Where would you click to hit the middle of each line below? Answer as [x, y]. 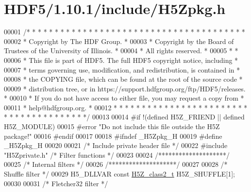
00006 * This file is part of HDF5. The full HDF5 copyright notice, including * [121, 60]
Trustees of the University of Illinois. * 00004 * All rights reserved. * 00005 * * [121, 51]
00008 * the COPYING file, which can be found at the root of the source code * [123, 79]
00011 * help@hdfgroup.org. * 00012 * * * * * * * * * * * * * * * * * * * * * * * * [126, 107]
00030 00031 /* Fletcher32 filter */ [56, 183]
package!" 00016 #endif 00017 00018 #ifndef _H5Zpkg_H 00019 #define [113, 136]
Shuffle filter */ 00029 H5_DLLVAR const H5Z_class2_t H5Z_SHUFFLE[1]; [119, 174]
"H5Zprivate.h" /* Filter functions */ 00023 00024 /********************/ [117, 155]
